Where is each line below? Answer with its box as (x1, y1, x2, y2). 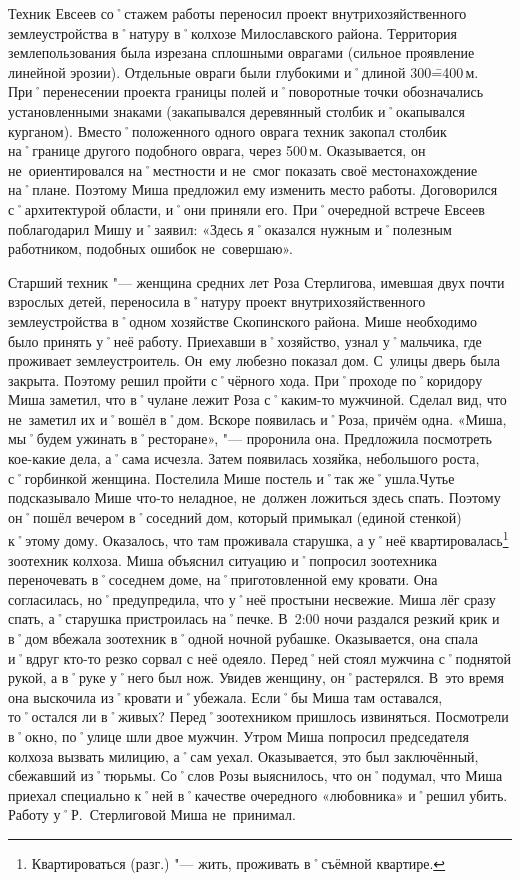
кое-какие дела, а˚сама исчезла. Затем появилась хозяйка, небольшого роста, (8, 448, 480, 469)
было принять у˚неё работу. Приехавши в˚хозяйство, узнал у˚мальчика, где (8, 330, 482, 351)
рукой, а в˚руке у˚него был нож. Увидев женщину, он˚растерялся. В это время (8, 667, 504, 688)
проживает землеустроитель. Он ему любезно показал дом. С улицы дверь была (8, 350, 500, 371)
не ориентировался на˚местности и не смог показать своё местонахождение (8, 159, 478, 180)
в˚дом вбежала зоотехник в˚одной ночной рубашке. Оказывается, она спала (8, 628, 478, 649)
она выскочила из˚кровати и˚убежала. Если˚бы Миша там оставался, (8, 686, 443, 707)
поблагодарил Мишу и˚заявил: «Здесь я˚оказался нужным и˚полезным (8, 218, 452, 239)
